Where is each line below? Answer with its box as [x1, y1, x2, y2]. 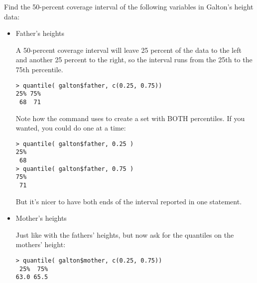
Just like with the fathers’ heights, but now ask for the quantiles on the [15, 229, 234, 240]
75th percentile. [15, 64, 63, 74]
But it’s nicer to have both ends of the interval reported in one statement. [15, 196, 242, 206]
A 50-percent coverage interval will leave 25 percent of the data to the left [15, 44, 242, 55]
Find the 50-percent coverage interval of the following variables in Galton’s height [4, 1, 254, 11]
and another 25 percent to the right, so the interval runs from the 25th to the [15, 54, 253, 65]
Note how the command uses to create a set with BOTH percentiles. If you [15, 113, 245, 123]
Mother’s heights [15, 213, 67, 223]
